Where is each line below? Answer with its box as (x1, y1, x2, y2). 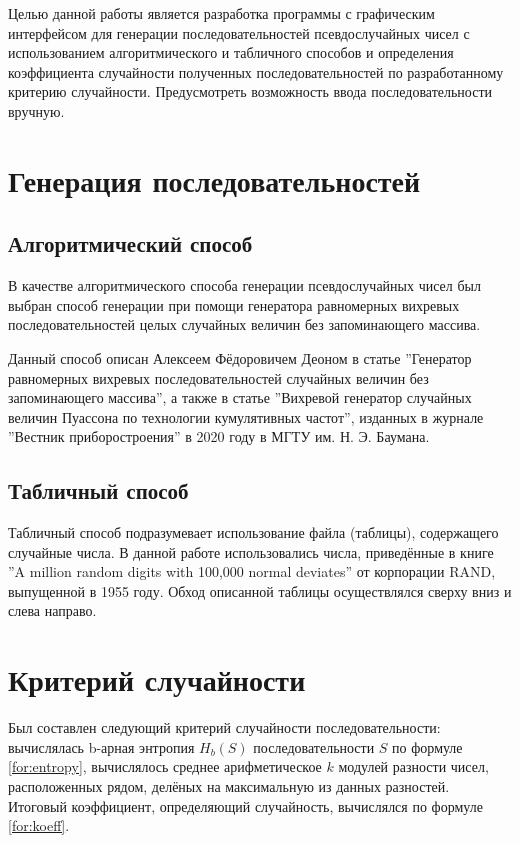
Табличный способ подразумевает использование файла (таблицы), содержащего (8, 522, 499, 543)
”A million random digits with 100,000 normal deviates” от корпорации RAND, (8, 561, 496, 582)
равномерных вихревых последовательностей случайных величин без (8, 367, 429, 388)
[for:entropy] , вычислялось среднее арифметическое (8, 756, 322, 777)
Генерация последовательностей (8, 159, 421, 200)
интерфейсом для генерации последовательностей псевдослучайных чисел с (8, 22, 470, 43)
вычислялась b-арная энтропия (8, 736, 195, 757)
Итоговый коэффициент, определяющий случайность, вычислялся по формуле (8, 795, 483, 816)
